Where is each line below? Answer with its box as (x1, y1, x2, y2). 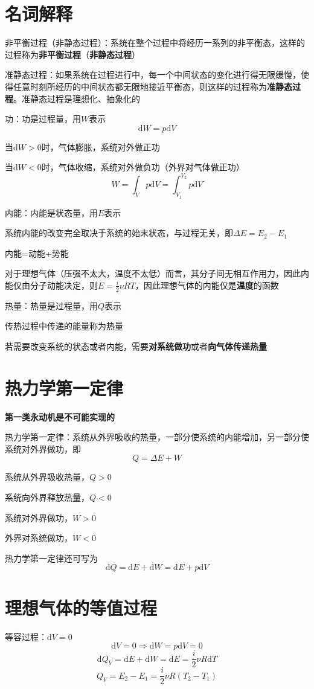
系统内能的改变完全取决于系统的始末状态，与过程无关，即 (5, 226, 233, 239)
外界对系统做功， (5, 531, 72, 544)
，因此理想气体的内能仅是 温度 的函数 (135, 278, 279, 291)
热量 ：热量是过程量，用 (5, 299, 98, 312)
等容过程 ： (5, 630, 47, 643)
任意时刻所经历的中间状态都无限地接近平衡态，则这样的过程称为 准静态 (13, 80, 292, 92)
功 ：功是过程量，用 (5, 112, 81, 125)
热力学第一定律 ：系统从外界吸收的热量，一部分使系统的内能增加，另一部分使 (5, 431, 309, 443)
